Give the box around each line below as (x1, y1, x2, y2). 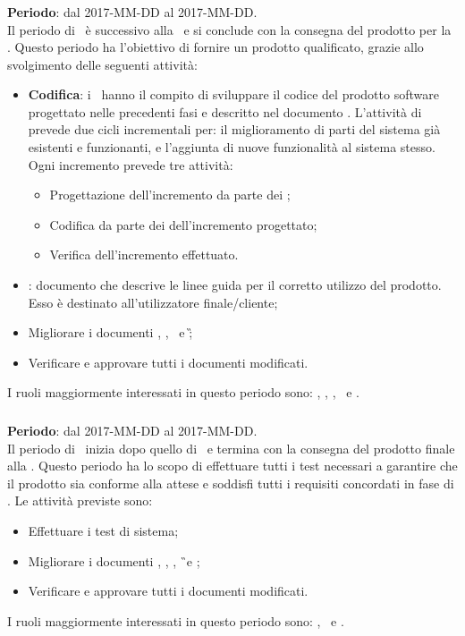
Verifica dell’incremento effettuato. (49, 245, 239, 264)
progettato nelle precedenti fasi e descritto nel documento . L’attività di (28, 102, 422, 121)
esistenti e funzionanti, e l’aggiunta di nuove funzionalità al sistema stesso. (28, 138, 435, 157)
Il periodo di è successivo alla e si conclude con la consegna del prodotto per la (7, 20, 452, 38)
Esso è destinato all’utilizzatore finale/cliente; (28, 293, 278, 311)
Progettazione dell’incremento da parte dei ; (49, 185, 291, 204)
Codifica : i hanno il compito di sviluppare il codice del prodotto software (28, 85, 439, 104)
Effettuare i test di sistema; (28, 521, 179, 539)
